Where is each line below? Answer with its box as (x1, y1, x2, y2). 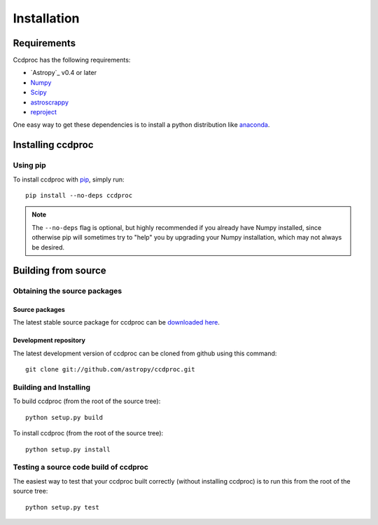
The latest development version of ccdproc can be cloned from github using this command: (13, 349, 277, 357)
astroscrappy (30, 98, 69, 107)
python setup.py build (25, 414, 104, 421)
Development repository (13, 336, 85, 345)
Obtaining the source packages (13, 286, 122, 296)
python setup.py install (25, 445, 111, 454)
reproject (30, 108, 57, 116)
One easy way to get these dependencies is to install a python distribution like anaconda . (13, 121, 270, 129)
